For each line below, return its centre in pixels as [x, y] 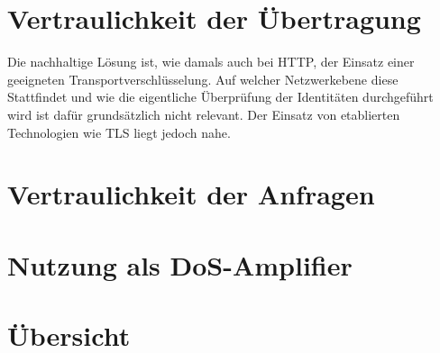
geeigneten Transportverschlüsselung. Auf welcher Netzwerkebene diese [203, 79]
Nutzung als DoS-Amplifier [180, 264]
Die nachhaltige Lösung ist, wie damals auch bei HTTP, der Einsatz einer [211, 62]
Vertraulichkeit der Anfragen [191, 194]
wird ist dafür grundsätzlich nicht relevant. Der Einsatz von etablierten [204, 114]
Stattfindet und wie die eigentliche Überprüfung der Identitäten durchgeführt [220, 97]
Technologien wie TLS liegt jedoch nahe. [119, 132]
